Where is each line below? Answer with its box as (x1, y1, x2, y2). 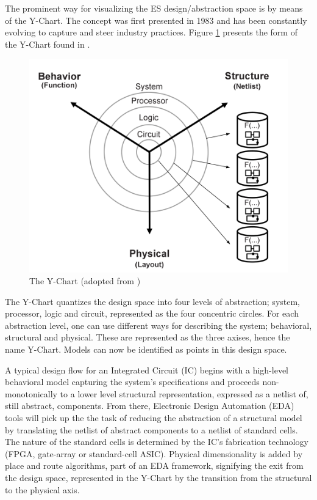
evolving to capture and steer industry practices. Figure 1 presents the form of (5, 26, 297, 39)
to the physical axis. (5, 483, 80, 496)
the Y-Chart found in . (5, 37, 90, 50)
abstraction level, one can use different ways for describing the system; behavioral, (5, 318, 312, 331)
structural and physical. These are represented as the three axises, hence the (5, 331, 290, 344)
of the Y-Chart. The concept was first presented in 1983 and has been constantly (5, 13, 307, 26)
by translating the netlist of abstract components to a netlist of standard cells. (5, 423, 298, 436)
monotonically (5, 387, 57, 400)
